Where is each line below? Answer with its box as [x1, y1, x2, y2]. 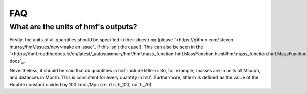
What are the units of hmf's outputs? [9, 22, 138, 32]
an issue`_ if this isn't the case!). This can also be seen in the [75, 44, 203, 50]
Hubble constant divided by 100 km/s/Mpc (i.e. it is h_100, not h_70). [9, 81, 153, 87]
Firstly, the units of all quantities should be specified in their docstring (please [9, 37, 173, 43]
